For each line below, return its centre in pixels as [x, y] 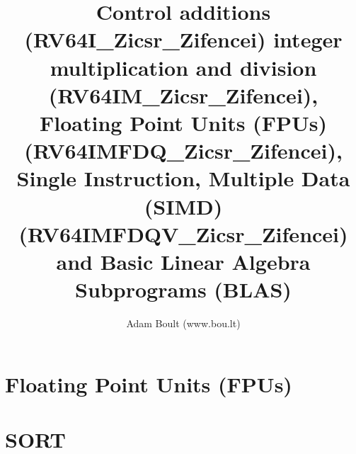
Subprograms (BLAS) [183, 289]
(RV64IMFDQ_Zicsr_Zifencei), [183, 151]
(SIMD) [183, 206]
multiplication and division [183, 67]
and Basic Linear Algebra [183, 261]
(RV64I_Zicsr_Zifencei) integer [183, 39]
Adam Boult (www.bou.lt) [183, 323]
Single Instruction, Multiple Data [183, 178]
